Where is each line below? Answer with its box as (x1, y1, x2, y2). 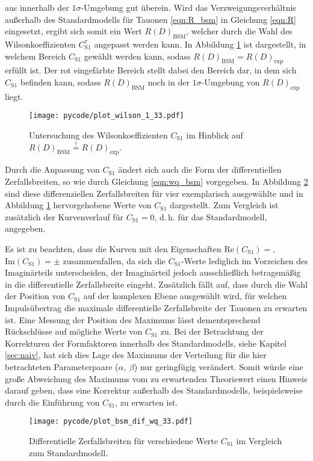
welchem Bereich (5, 49, 66, 62)
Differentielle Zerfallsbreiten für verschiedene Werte (29, 434, 218, 447)
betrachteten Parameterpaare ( (5, 360, 119, 373)
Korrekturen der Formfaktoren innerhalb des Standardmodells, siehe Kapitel (5, 336, 287, 349)
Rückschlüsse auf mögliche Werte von (5, 325, 143, 338)
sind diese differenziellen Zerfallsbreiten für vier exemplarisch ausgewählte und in (5, 187, 303, 199)
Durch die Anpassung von (5, 163, 100, 176)
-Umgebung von (201, 75, 260, 88)
